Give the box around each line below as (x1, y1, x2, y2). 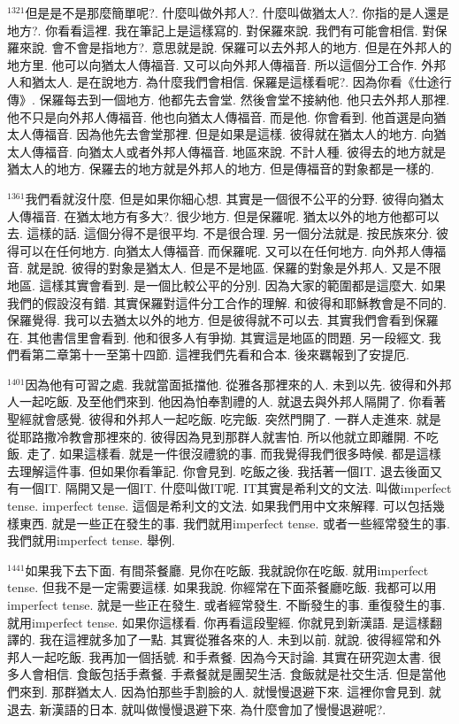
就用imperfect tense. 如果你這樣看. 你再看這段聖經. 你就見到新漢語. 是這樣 (7, 612, 430, 631)
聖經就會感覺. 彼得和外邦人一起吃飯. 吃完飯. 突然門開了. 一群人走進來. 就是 (7, 410, 441, 428)
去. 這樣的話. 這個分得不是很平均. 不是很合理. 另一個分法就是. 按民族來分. (7, 224, 432, 243)
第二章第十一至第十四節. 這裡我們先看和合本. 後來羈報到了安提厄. (31, 345, 409, 364)
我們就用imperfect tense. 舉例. (7, 531, 175, 550)
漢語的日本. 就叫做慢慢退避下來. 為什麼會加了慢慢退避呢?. (51, 699, 386, 718)
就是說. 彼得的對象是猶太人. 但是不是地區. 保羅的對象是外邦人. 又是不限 (27, 258, 441, 277)
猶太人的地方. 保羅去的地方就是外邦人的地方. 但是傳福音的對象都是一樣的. (7, 159, 434, 178)
